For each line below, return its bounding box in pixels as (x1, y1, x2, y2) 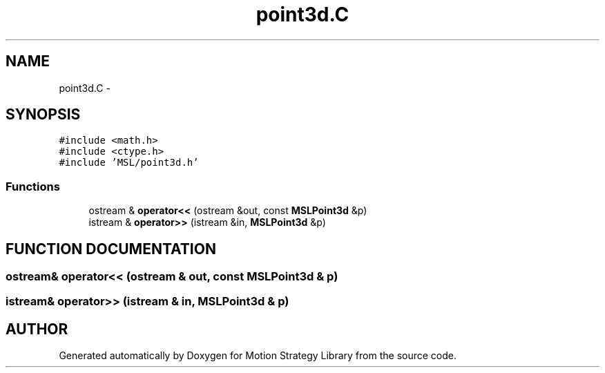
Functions (6, 179, 60, 193)
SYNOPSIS (6, 106, 81, 124)
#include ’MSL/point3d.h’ (59, 157, 199, 169)
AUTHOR (6, 320, 68, 338)
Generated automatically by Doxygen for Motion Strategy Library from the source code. (59, 350, 457, 362)
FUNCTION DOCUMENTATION (6, 240, 216, 258)
